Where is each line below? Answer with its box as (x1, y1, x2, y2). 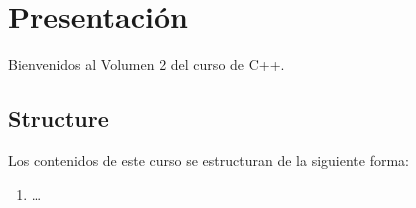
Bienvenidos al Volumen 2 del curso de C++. (8, 54, 285, 75)
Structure (8, 103, 109, 134)
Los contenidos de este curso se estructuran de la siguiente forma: (8, 149, 410, 170)
